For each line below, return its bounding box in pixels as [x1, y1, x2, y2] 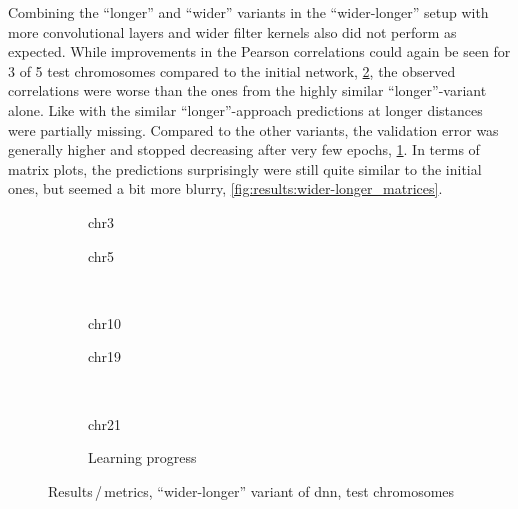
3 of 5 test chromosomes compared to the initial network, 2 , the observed [8, 60, 456, 81]
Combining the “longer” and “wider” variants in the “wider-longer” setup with [8, 2, 489, 22]
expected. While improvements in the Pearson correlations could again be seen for [8, 41, 511, 62]
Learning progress [88, 447, 197, 468]
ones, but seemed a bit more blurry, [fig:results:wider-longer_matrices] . [8, 178, 443, 199]
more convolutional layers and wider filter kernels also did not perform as [8, 21, 457, 42]
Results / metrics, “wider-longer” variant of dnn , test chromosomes [48, 480, 455, 501]
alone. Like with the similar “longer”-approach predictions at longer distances [8, 99, 483, 120]
